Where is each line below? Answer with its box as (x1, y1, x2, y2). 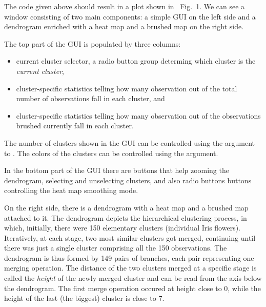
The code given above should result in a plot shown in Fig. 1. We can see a (4, 1, 245, 11)
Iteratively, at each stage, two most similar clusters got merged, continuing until (4, 232, 256, 243)
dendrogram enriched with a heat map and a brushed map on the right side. (4, 21, 244, 32)
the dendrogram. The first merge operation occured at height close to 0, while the (4, 282, 261, 293)
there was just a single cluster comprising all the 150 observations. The (4, 242, 227, 253)
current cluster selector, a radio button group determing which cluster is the (16, 55, 256, 66)
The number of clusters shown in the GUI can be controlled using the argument (4, 137, 255, 148)
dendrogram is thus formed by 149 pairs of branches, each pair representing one (4, 252, 254, 263)
